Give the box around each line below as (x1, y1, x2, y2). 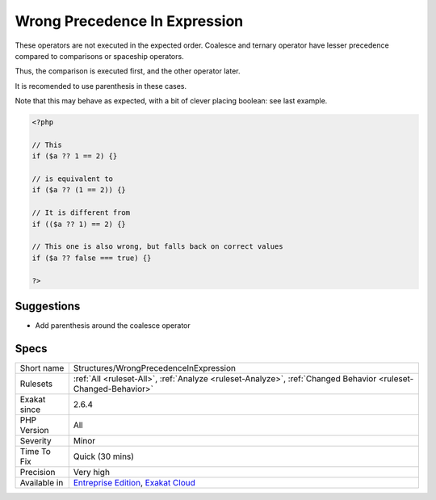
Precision (19, 466, 56, 477)
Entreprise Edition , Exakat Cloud (73, 477, 195, 488)
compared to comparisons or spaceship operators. (15, 51, 185, 61)
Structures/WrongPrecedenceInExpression (73, 362, 237, 373)
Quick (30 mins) (73, 451, 135, 462)
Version (19, 424, 49, 435)
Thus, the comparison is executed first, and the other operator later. (15, 66, 241, 76)
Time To (19, 445, 52, 456)
